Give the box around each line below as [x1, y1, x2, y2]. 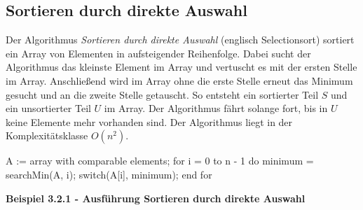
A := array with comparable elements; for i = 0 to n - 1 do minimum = [6, 153, 314, 168]
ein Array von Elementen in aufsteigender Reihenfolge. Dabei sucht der [6, 45, 311, 60]
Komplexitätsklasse [6, 128, 88, 143]
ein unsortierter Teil [6, 101, 91, 115]
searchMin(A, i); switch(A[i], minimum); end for [6, 167, 212, 181]
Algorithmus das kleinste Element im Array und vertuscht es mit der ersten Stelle [6, 59, 357, 74]
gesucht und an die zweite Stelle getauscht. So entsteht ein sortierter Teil [6, 87, 319, 101]
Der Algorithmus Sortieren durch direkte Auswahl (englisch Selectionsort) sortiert [6, 32, 355, 47]
